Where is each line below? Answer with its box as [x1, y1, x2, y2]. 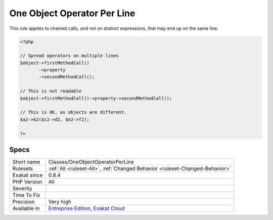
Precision [12, 198, 35, 205]
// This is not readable [20, 89, 82, 94]
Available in [12, 205, 40, 212]
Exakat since [12, 172, 43, 179]
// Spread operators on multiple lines [20, 53, 119, 59]
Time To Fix [12, 192, 40, 199]
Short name [12, 158, 40, 165]
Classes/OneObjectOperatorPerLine [48, 158, 134, 165]
